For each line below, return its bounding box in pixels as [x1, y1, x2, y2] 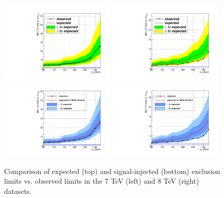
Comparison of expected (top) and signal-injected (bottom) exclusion [4, 165, 220, 176]
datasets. [4, 186, 32, 196]
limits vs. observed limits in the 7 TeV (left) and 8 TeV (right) [4, 175, 199, 186]
